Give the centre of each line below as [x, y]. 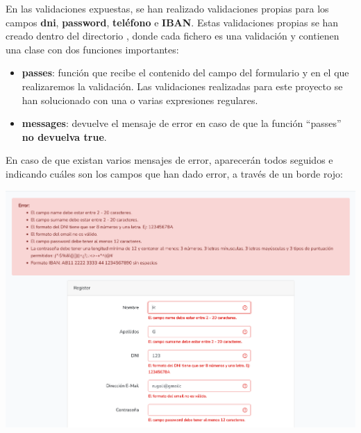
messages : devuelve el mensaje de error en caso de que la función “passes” [182, 123]
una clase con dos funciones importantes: [92, 49]
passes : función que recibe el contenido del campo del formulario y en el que [185, 73]
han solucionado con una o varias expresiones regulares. [140, 100]
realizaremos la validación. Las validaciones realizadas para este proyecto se [182, 86]
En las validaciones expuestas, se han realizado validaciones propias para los [167, 8]
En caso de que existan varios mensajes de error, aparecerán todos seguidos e [169, 160]
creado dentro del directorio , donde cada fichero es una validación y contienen [173, 36]
